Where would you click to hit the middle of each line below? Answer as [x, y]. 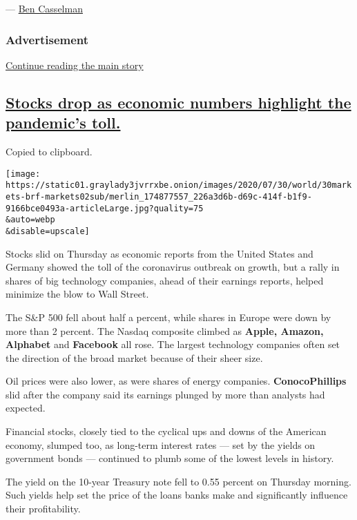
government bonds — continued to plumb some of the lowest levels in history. [170, 458]
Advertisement [47, 39]
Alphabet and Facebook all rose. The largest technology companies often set [173, 344]
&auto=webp [30, 220]
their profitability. [43, 509]
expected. [26, 408]
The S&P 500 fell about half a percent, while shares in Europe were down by [168, 317]
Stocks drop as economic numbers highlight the [178, 102]
